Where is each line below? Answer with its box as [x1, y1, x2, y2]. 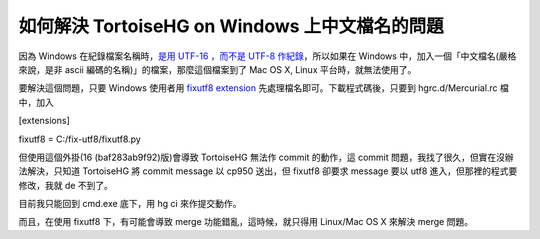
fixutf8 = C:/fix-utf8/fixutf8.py [18, 133, 142, 145]
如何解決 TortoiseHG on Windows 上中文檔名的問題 [18, 15, 444, 37]
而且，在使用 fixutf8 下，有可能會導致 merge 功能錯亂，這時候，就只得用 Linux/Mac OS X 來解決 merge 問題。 [18, 216, 474, 228]
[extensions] [18, 115, 70, 127]
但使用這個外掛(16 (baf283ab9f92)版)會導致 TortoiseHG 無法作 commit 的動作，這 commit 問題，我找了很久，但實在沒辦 [18, 151, 514, 163]
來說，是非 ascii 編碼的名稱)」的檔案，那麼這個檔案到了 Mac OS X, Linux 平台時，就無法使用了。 [18, 63, 417, 75]
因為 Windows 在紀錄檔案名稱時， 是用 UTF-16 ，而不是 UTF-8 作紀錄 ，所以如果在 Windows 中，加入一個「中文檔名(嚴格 [18, 50, 517, 62]
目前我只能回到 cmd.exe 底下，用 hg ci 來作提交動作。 [18, 198, 242, 210]
